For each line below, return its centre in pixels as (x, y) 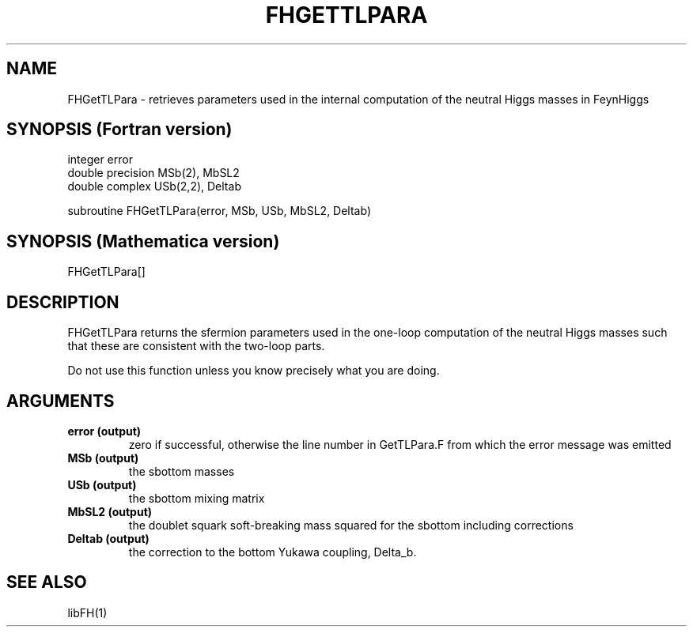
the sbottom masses (182, 471)
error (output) (104, 431)
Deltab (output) (108, 538)
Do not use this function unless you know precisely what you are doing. (254, 371)
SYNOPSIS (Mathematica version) (143, 241)
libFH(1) (87, 612)
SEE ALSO (47, 582)
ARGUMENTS (61, 401)
